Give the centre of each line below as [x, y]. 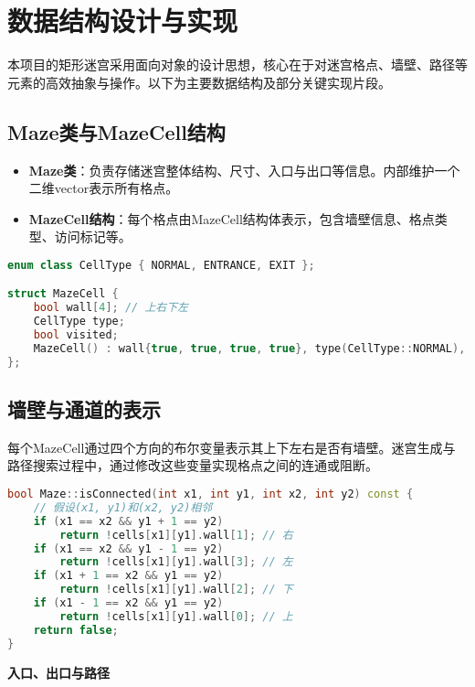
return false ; [76, 630]
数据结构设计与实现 [123, 21]
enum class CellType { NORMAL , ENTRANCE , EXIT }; [161, 265]
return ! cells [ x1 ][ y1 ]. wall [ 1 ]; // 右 [176, 535]
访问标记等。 [93, 236]
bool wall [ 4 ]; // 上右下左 [111, 308]
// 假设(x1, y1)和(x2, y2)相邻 [123, 507]
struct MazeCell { [63, 294]
